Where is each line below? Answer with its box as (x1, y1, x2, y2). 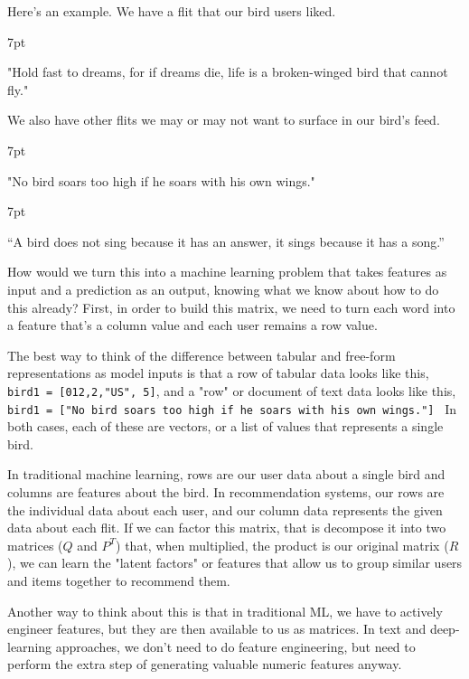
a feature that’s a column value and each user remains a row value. (7, 316, 378, 335)
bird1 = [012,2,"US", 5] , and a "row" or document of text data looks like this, (7, 381, 456, 400)
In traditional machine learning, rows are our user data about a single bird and (7, 465, 446, 484)
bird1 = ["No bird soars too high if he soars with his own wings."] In (7, 399, 457, 418)
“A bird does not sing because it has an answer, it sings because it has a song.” (7, 231, 445, 250)
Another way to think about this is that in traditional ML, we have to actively (7, 601, 443, 620)
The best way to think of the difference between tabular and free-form (7, 345, 396, 364)
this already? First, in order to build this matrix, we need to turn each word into (7, 297, 455, 316)
